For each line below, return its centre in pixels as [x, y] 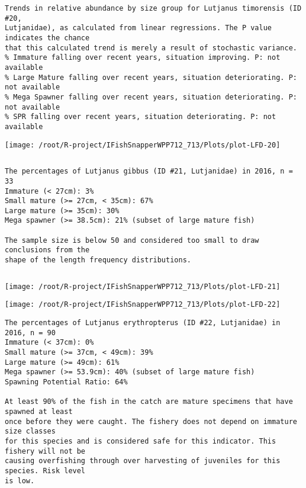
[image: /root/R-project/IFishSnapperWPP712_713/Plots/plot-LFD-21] [143, 286]
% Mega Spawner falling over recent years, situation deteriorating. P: [151, 97]
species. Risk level [45, 471]
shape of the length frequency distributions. [98, 260]
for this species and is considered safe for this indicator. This [141, 441]
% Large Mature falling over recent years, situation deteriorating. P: [151, 77]
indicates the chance [47, 38]
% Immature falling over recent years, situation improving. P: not [143, 58]
